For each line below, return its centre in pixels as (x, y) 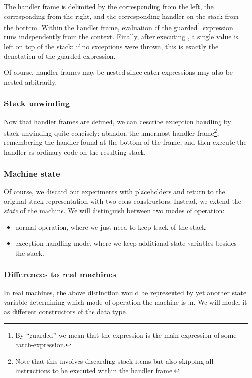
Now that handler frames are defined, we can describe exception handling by (118, 121)
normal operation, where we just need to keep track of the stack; (111, 227)
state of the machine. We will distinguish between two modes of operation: (114, 211)
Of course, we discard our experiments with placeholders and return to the (115, 191)
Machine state (32, 173)
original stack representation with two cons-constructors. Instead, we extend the (123, 201)
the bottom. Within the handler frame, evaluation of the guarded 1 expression (118, 26)
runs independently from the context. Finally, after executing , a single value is (121, 37)
